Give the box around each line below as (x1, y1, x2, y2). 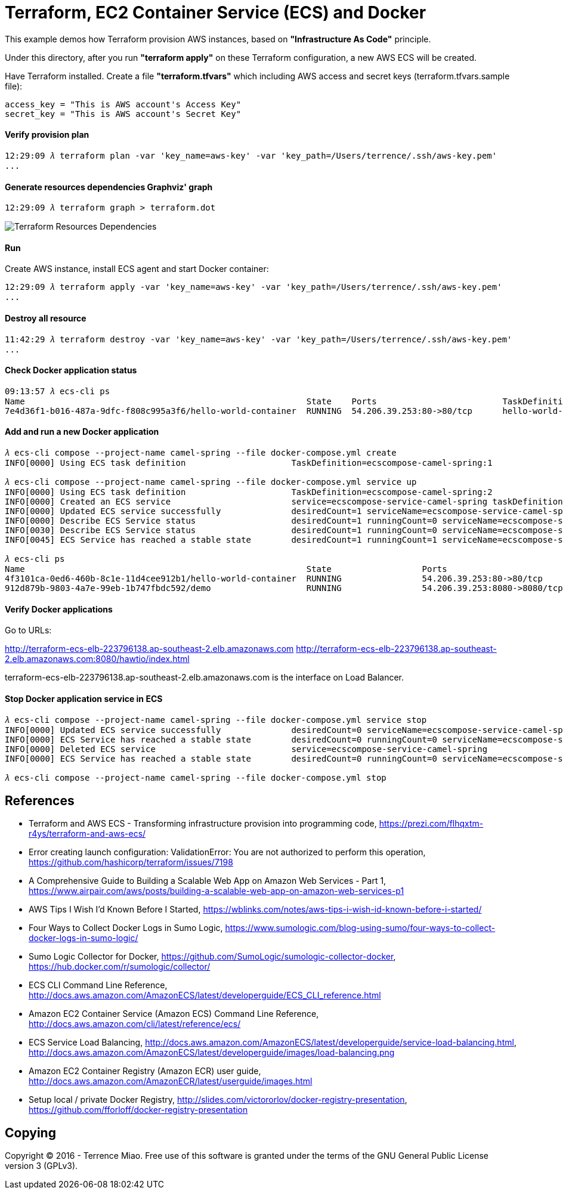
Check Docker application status (5, 365, 137, 376)
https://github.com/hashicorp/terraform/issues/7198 (29, 857, 233, 868)
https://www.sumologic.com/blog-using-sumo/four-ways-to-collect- (225, 923, 496, 933)
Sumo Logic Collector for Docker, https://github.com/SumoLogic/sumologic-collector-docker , (29, 951, 396, 962)
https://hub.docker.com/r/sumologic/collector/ (29, 961, 211, 972)
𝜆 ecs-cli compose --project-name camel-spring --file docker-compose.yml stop (5, 772, 386, 782)
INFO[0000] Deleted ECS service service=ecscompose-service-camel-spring (5, 744, 488, 754)
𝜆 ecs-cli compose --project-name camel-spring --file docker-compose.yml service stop (5, 714, 427, 725)
